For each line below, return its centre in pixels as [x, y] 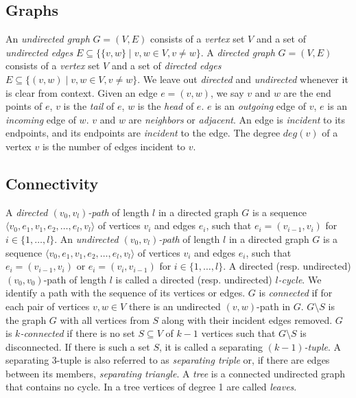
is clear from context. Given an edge [82, 92]
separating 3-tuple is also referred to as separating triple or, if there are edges [168, 360]
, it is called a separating [211, 346]
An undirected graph [48, 39]
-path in [274, 306]
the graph [26, 319]
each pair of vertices [48, 306]
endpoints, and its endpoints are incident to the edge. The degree [143, 133]
